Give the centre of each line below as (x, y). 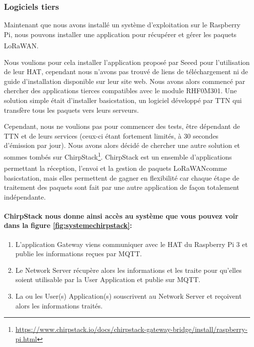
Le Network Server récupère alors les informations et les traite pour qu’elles (128, 270)
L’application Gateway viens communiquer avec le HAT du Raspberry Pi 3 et (132, 244)
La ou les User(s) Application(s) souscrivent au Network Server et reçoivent (128, 296)
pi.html (26, 338)
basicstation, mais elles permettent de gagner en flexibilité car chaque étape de (122, 177)
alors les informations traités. (59, 305)
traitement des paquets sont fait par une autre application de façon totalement (122, 187)
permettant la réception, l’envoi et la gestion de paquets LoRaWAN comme (116, 168)
